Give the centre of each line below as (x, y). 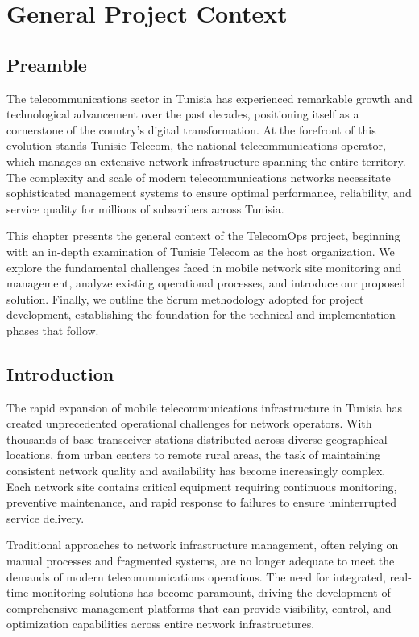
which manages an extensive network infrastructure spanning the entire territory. (206, 161)
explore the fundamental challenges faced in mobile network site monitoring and (204, 267)
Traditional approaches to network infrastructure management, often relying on (203, 545)
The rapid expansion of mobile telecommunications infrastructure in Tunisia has (204, 407)
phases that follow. (53, 330)
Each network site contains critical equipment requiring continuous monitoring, (202, 486)
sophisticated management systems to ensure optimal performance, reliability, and (209, 193)
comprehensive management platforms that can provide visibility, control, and (199, 608)
